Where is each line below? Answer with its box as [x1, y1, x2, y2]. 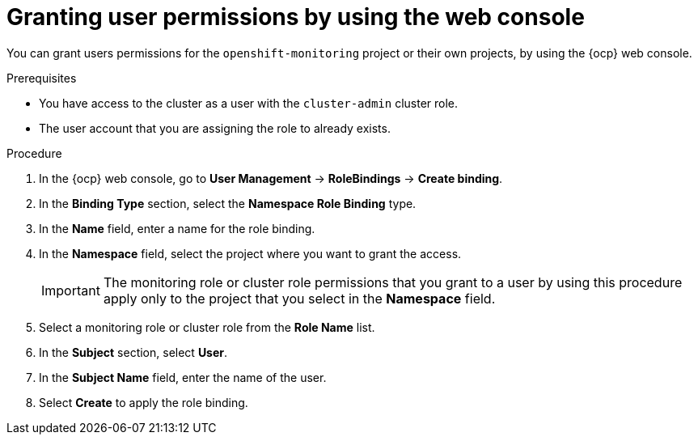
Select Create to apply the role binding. [39, 395, 248, 409]
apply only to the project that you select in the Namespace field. [103, 290, 496, 307]
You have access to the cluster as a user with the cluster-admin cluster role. [39, 95, 459, 110]
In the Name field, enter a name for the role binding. [39, 221, 315, 235]
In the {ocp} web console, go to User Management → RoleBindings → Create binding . [39, 171, 503, 185]
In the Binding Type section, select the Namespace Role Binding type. [39, 196, 417, 210]
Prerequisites [6, 70, 77, 85]
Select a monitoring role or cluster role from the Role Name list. [39, 320, 375, 334]
